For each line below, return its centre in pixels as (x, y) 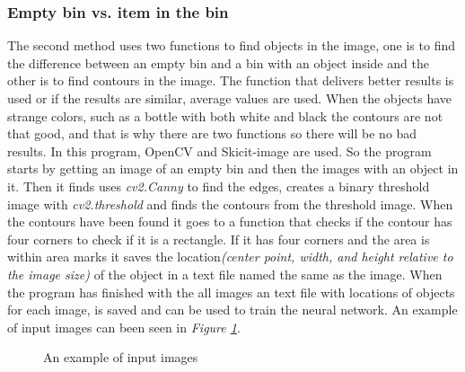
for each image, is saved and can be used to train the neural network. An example (232, 310)
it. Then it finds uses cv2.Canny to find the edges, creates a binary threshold (219, 186)
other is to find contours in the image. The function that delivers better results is (231, 80)
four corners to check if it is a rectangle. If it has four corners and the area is (219, 239)
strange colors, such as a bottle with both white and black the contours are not (225, 115)
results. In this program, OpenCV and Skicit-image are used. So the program (219, 151)
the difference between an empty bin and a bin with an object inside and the (218, 62)
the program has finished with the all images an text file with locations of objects (231, 292)
